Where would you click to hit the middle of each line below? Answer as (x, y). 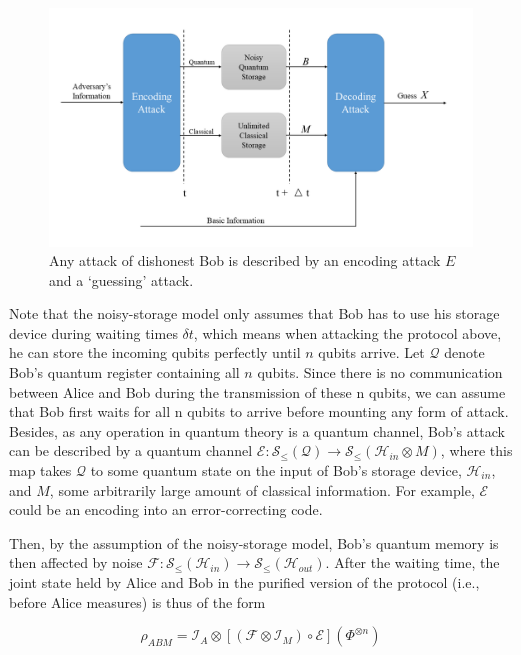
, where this (476, 450)
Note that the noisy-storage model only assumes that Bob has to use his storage (254, 313)
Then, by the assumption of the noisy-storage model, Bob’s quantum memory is (254, 542)
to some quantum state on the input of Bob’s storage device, (276, 470)
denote (464, 352)
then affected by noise (76, 562)
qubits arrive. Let (371, 352)
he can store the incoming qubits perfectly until (155, 352)
